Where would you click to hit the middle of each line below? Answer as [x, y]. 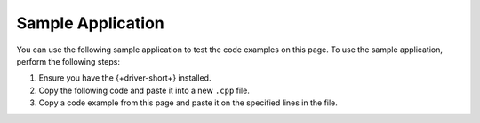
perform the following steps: [68, 61]
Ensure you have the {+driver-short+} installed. [125, 78]
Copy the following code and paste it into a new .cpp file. [144, 90]
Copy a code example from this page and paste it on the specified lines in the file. [188, 103]
